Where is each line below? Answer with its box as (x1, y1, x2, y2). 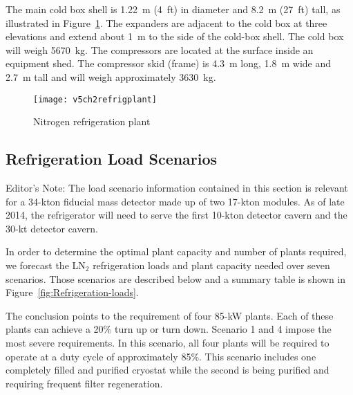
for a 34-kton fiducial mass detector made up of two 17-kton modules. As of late (6, 194, 345, 208)
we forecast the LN (6, 257, 86, 272)
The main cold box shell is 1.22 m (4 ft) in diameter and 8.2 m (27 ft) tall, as (6, 2, 341, 16)
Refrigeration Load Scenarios (6, 148, 218, 169)
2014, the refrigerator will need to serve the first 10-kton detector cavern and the (6, 208, 347, 222)
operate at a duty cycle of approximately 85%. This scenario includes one (6, 349, 316, 363)
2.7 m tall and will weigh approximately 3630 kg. (6, 69, 216, 84)
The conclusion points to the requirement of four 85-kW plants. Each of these (6, 308, 334, 322)
